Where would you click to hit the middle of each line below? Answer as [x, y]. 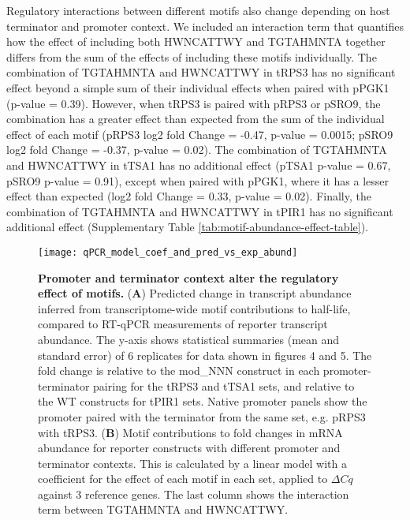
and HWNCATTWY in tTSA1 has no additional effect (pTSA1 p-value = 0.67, [199, 165]
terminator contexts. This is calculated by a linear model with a [192, 463]
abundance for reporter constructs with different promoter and [189, 448]
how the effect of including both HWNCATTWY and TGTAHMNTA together [196, 41]
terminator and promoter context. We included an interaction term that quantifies [205, 26]
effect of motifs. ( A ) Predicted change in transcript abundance [195, 293]
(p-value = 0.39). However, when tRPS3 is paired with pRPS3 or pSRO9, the [194, 103]
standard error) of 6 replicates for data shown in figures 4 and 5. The [205, 355]
